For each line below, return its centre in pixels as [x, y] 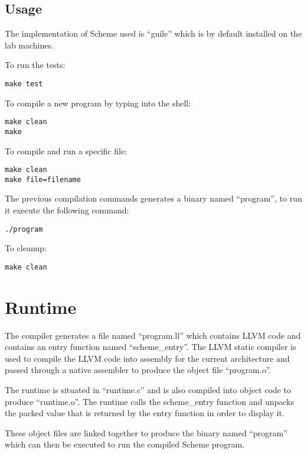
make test [24, 84]
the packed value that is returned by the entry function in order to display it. [145, 413]
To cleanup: [26, 248]
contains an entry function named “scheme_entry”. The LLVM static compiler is [151, 347]
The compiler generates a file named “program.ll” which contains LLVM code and [153, 335]
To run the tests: [35, 65]
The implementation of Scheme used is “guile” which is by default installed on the [153, 33]
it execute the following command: [67, 210]
